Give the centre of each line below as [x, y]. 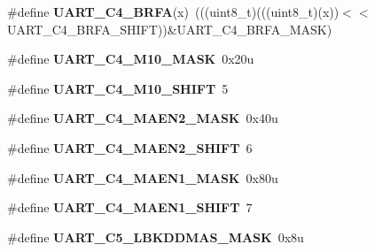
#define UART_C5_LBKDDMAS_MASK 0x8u [156, 237]
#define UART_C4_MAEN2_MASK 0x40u [143, 118]
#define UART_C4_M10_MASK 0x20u [131, 59]
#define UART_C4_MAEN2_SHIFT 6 [130, 147]
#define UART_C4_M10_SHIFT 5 [118, 88]
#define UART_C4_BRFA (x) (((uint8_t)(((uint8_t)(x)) [173, 11]
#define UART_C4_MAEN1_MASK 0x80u [143, 177]
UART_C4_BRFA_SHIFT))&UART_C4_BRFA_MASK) [170, 29]
